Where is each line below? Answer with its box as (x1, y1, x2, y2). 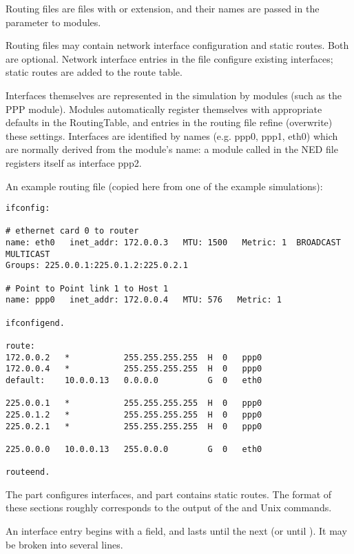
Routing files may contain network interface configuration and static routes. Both (6, 38, 349, 52)
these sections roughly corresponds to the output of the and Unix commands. (6, 500, 332, 515)
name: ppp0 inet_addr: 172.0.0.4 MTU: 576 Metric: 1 (6, 295, 282, 305)
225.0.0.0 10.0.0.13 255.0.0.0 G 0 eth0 (6, 444, 262, 454)
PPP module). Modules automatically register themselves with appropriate (6, 101, 322, 116)
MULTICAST (6, 249, 50, 259)
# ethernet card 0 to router (6, 226, 139, 236)
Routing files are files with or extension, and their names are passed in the (6, 1, 320, 15)
